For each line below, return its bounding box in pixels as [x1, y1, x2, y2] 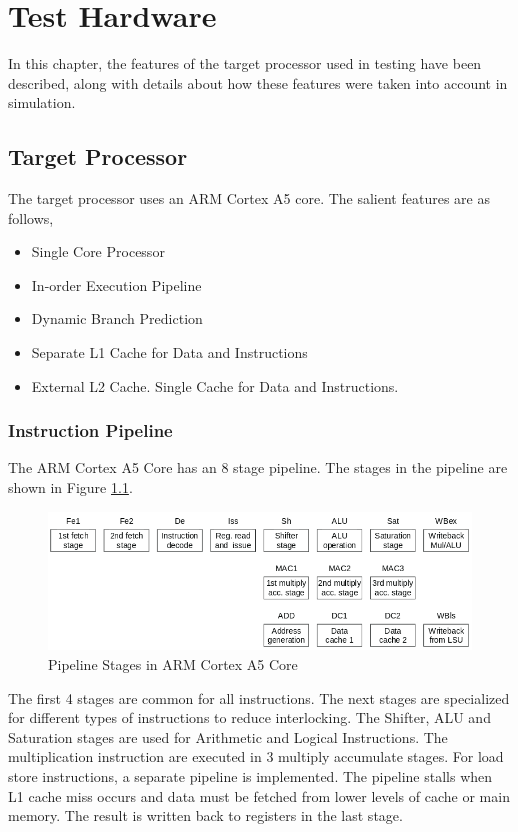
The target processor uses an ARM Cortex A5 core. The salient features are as [8, 188, 490, 209]
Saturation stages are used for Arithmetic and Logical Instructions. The [8, 726, 448, 747]
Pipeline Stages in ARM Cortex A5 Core [48, 653, 298, 674]
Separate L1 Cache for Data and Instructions [31, 342, 308, 363]
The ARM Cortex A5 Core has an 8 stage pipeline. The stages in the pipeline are [8, 457, 508, 478]
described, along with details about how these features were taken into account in [8, 72, 508, 93]
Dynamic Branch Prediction [31, 308, 203, 329]
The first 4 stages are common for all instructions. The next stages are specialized [8, 687, 510, 708]
